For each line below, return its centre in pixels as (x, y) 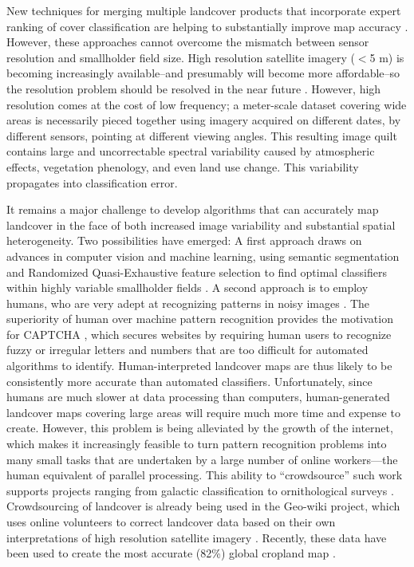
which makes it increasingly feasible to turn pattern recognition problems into (197, 444)
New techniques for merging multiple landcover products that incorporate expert (204, 10)
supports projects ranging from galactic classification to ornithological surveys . (200, 490)
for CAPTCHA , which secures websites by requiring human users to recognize (199, 334)
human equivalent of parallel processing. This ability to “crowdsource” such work (205, 475)
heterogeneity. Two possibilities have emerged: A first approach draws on (184, 240)
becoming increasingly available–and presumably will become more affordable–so (203, 73)
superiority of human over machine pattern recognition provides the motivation (200, 319)
